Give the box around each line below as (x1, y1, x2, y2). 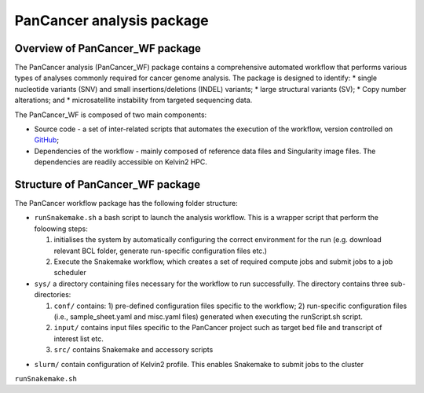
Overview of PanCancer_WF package (14, 42, 202, 55)
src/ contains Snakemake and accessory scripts (53, 345, 214, 354)
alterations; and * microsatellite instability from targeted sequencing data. (14, 95, 253, 105)
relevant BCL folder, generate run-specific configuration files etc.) (53, 246, 267, 255)
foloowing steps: (34, 224, 88, 233)
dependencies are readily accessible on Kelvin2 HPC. (34, 157, 207, 167)
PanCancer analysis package (14, 12, 209, 29)
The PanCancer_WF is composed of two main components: (14, 110, 207, 119)
